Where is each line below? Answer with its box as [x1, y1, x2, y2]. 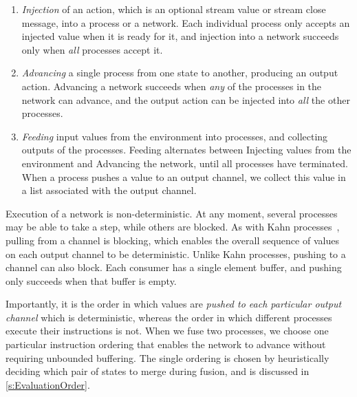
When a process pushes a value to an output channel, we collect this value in [21, 169, 346, 184]
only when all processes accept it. [21, 42, 163, 56]
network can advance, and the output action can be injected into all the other [21, 92, 350, 107]
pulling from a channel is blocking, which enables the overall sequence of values [6, 233, 339, 247]
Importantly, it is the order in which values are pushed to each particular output [6, 297, 342, 311]
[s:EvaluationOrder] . [6, 377, 90, 391]
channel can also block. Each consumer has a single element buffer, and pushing [6, 260, 342, 275]
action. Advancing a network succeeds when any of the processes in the [21, 78, 322, 93]
